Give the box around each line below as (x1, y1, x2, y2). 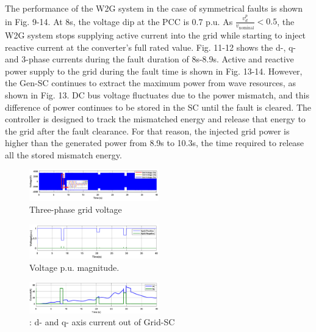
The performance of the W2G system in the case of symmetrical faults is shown (5, 2, 303, 14)
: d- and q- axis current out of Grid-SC (29, 315, 175, 328)
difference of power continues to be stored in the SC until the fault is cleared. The (5, 100, 312, 113)
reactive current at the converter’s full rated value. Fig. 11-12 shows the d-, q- (5, 40, 296, 53)
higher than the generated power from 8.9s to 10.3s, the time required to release (5, 136, 304, 149)
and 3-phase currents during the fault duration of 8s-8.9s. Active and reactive (5, 53, 294, 65)
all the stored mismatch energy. (5, 148, 122, 161)
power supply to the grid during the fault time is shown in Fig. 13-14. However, (5, 64, 303, 77)
